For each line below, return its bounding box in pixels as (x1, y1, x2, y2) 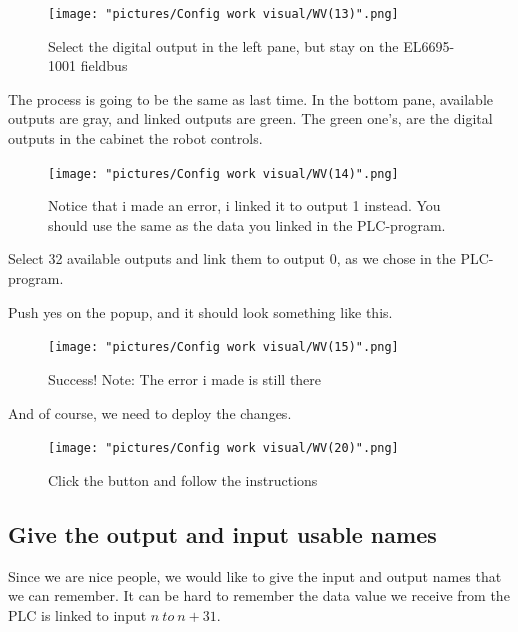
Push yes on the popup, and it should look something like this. (8, 301, 393, 322)
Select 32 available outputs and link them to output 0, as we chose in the (8, 248, 456, 269)
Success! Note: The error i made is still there (48, 368, 322, 389)
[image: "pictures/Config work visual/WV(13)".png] (48, 7, 399, 21)
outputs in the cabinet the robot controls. (8, 128, 263, 149)
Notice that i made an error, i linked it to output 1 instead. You (48, 195, 441, 216)
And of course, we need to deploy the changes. (8, 402, 292, 423)
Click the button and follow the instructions (48, 469, 318, 490)
